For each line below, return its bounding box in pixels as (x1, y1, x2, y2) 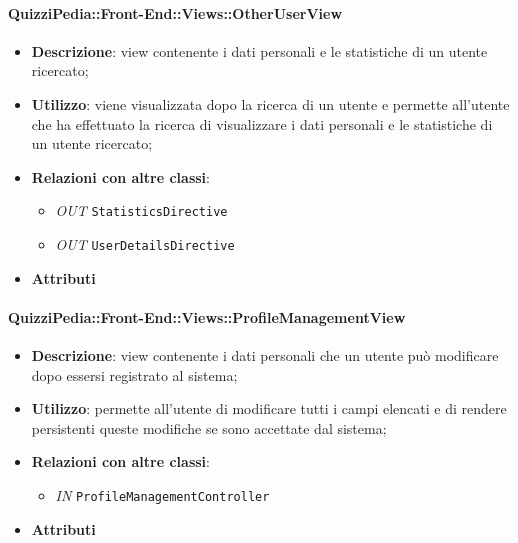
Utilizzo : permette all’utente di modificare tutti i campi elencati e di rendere (31, 398, 507, 419)
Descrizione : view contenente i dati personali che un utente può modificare (31, 345, 499, 366)
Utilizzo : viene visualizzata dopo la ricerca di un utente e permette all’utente (31, 93, 510, 114)
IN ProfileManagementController (55, 485, 270, 506)
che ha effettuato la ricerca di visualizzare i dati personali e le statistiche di (31, 113, 493, 134)
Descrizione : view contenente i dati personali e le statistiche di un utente (31, 40, 488, 61)
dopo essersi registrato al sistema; (31, 364, 238, 385)
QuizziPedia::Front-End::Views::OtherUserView (8, 2, 343, 23)
